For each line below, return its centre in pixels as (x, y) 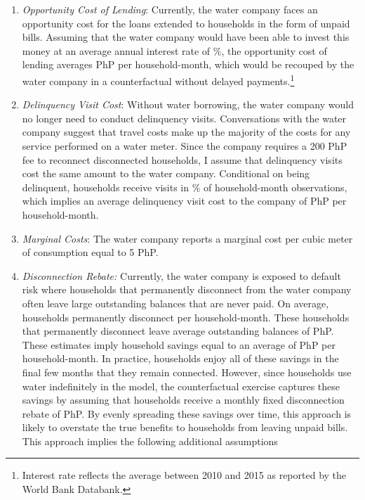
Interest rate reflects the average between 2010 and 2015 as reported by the (184, 475)
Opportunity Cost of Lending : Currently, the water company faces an (170, 9)
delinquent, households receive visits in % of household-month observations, (185, 187)
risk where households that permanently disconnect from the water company (187, 289)
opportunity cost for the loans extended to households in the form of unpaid (186, 23)
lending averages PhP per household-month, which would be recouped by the (188, 64)
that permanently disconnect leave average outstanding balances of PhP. (178, 331)
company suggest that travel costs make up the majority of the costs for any (186, 132)
